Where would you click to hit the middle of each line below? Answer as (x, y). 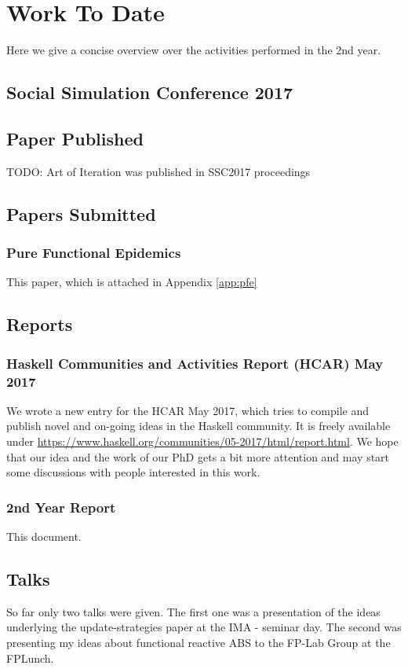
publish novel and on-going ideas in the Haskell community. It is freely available (199, 426)
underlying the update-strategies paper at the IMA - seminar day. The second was (204, 627)
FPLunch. (30, 658)
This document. (44, 536)
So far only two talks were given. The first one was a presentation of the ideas (193, 611)
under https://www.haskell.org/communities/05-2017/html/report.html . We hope (202, 441)
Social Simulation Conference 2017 (150, 92)
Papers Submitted (81, 213)
